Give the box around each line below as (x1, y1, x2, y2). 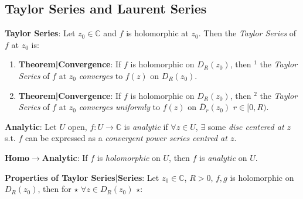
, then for (38, 183, 72, 195)
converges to (79, 69, 123, 81)
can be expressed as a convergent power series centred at (25, 132, 227, 144)
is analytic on (199, 151, 247, 163)
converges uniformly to (79, 101, 161, 113)
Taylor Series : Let (5, 27, 76, 39)
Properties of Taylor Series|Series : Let (5, 171, 159, 183)
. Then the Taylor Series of (198, 27, 297, 39)
